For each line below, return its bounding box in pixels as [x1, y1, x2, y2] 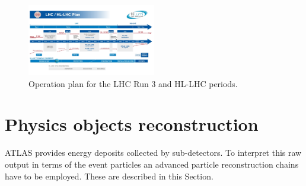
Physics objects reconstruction [5, 112, 259, 136]
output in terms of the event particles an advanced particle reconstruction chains [5, 158, 299, 170]
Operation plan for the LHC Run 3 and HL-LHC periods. [28, 77, 238, 89]
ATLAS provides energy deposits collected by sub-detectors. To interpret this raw [5, 146, 302, 159]
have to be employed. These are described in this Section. [5, 169, 213, 182]
